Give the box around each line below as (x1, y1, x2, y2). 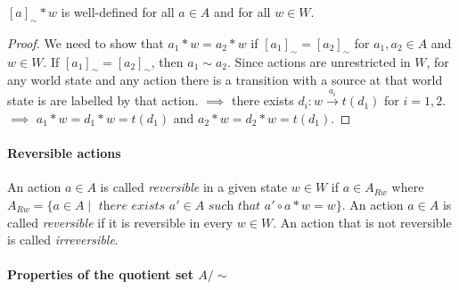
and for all (214, 3, 271, 21)
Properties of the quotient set (7, 265, 193, 284)
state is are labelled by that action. (7, 91, 199, 110)
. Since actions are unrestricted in (227, 52, 411, 70)
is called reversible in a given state (100, 178, 288, 196)
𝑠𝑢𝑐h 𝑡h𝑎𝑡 (208, 200, 261, 212)
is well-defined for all (61, 3, 175, 21)
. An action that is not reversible (273, 212, 452, 231)
